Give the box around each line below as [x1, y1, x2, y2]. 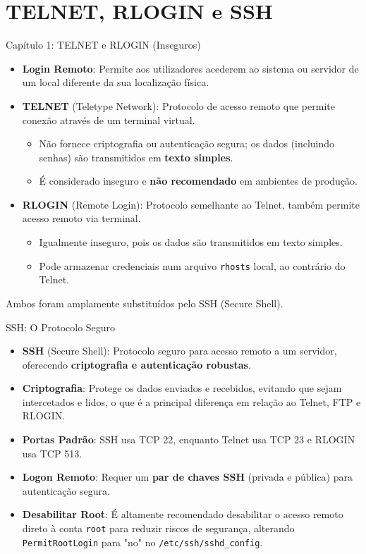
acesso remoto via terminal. [22, 211, 141, 226]
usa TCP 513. [22, 445, 83, 460]
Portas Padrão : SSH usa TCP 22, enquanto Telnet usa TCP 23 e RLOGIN [22, 432, 355, 447]
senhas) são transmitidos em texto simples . [39, 149, 233, 164]
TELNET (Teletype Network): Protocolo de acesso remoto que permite [22, 98, 335, 113]
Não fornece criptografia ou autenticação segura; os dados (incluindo [39, 136, 335, 151]
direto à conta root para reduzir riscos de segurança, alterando [22, 521, 295, 536]
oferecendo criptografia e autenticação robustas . [22, 357, 251, 371]
